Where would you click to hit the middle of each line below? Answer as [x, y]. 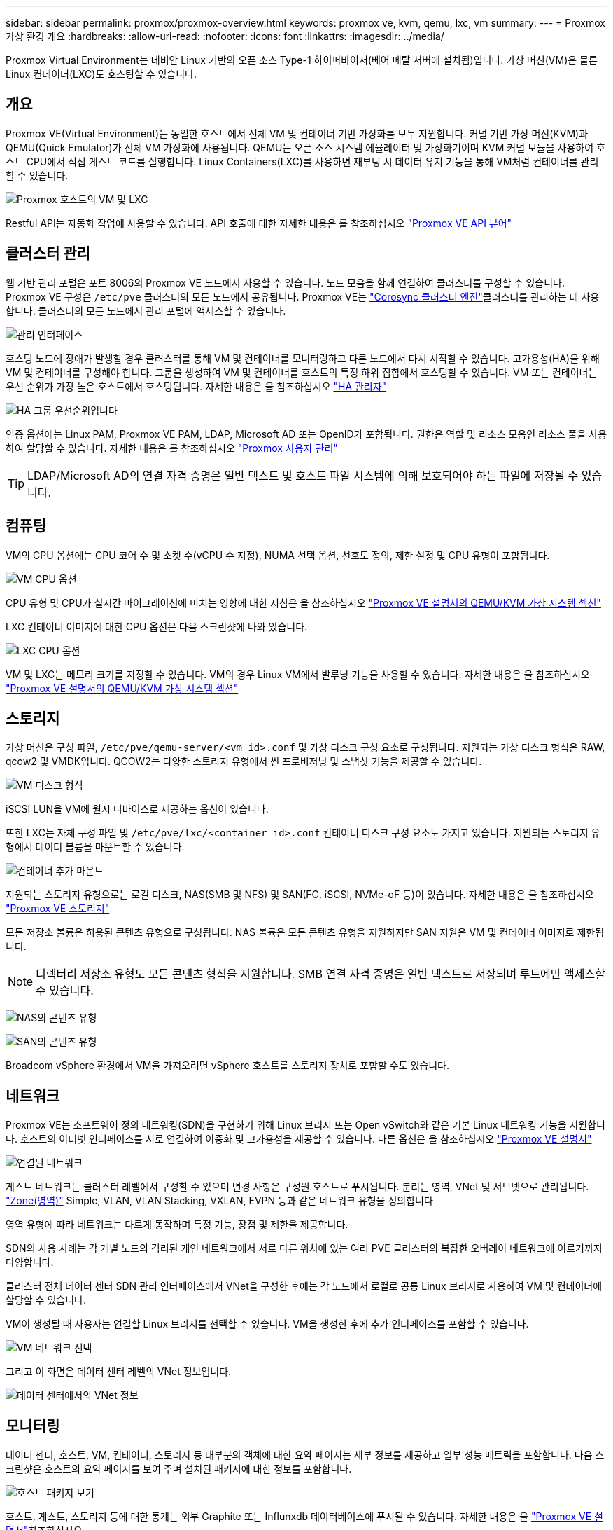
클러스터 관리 [48, 254]
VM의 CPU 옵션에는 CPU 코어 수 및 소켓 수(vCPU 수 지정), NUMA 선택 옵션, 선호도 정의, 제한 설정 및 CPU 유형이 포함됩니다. [278, 555]
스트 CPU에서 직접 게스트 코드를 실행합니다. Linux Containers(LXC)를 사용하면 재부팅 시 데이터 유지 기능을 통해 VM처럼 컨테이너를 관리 [302, 161]
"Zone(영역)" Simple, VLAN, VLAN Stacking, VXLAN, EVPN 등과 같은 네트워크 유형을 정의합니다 [219, 1201]
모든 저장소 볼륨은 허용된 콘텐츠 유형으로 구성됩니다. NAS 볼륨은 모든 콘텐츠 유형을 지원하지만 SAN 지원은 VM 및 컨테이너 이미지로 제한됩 [305, 932]
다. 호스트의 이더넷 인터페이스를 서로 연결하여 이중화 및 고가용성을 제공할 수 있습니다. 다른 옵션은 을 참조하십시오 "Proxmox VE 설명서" [299, 1139]
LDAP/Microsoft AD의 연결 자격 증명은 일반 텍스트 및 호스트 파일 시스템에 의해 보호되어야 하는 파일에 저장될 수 [303, 475]
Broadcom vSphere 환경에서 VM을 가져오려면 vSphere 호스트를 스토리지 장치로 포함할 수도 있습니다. [227, 1066]
